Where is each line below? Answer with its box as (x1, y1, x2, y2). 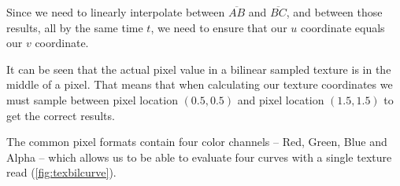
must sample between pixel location (6, 91, 178, 108)
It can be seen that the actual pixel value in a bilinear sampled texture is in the (6, 60, 391, 77)
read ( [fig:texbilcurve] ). (6, 164, 117, 181)
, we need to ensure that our (150, 19, 287, 35)
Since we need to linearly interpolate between (6, 4, 225, 20)
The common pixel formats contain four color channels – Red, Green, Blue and (6, 133, 387, 150)
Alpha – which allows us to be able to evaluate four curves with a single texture (6, 148, 392, 165)
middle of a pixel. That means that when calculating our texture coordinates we (6, 76, 393, 93)
